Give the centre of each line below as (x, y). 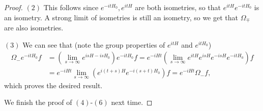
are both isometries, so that (178, 7)
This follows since (71, 7)
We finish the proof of (38, 102)
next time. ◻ (132, 102)
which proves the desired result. (53, 85)
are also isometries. (34, 28)
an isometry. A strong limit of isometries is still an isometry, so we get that (121, 17)
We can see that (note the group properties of (94, 44)
